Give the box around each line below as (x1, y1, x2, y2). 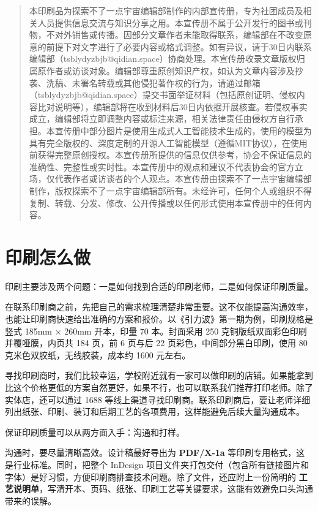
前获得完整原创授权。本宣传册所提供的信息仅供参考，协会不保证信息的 (29, 148, 312, 161)
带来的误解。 (5, 494, 56, 507)
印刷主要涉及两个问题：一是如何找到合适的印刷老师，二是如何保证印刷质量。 (5, 279, 313, 292)
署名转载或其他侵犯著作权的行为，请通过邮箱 (80, 76, 261, 89)
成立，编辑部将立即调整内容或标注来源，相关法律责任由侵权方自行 (29, 112, 295, 125)
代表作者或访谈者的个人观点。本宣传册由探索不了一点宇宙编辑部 (54, 172, 312, 185)
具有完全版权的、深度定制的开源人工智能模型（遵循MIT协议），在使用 (29, 136, 308, 149)
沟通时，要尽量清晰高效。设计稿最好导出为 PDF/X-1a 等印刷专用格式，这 (5, 446, 305, 459)
